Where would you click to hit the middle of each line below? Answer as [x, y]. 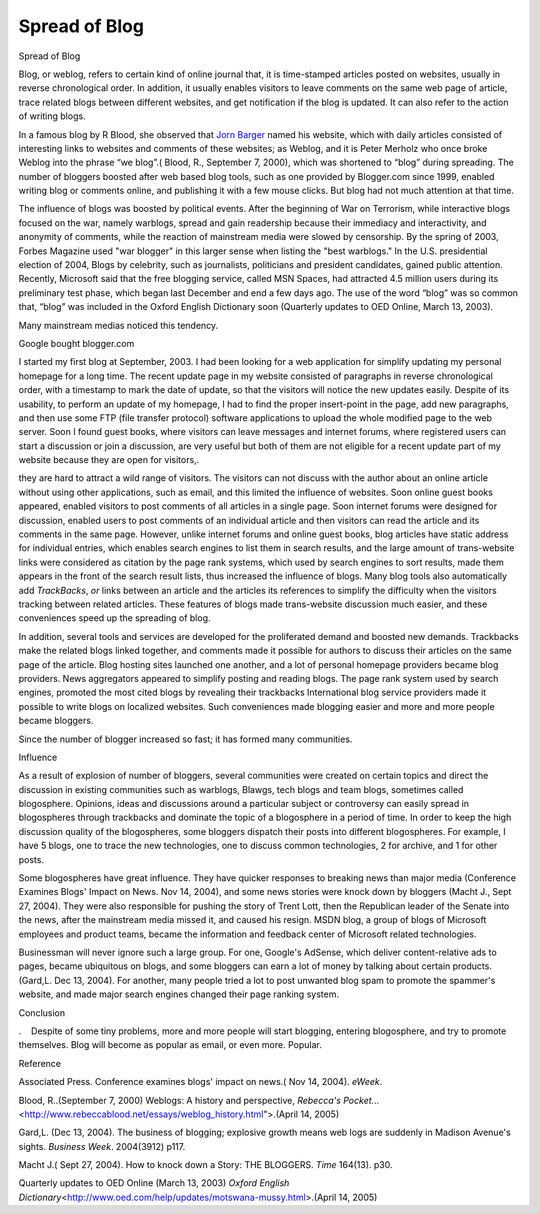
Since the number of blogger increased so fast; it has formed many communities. [185, 739]
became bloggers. [56, 721]
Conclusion [42, 1012]
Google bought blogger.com [76, 343]
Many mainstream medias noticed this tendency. [118, 325]
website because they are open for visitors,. [109, 460]
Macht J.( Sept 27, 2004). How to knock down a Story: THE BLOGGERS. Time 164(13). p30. [206, 1165]
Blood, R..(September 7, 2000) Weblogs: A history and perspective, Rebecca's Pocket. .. [199, 1100]
